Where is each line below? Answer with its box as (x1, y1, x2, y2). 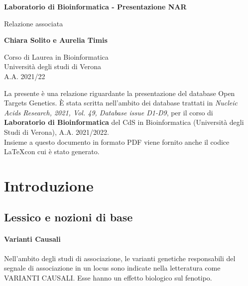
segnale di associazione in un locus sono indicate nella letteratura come (4, 263, 221, 273)
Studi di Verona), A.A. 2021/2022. (4, 126, 109, 137)
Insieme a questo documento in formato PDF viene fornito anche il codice (4, 136, 230, 147)
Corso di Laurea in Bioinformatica (4, 51, 109, 62)
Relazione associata (4, 18, 63, 28)
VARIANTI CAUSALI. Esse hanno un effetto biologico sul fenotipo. (4, 272, 212, 283)
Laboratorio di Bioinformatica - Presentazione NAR (4, 1, 187, 11)
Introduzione (4, 175, 94, 195)
